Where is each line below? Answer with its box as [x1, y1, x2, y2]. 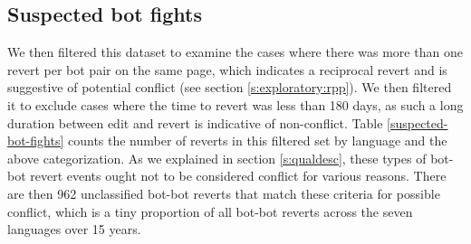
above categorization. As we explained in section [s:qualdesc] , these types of [7, 148, 427, 167]
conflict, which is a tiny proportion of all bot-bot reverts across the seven [7, 202, 413, 221]
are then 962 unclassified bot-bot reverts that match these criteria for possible [7, 183, 440, 202]
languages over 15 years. [7, 220, 141, 239]
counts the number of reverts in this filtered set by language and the [67, 131, 447, 150]
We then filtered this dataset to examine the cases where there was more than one [7, 42, 463, 61]
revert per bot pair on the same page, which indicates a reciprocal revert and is [7, 60, 447, 79]
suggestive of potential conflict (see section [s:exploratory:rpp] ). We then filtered [7, 78, 452, 97]
